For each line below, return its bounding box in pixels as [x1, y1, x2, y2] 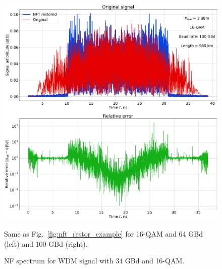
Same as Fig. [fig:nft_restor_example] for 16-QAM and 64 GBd [4, 228, 203, 239]
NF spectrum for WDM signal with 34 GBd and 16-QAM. [4, 255, 185, 266]
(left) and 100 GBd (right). [4, 238, 88, 249]
